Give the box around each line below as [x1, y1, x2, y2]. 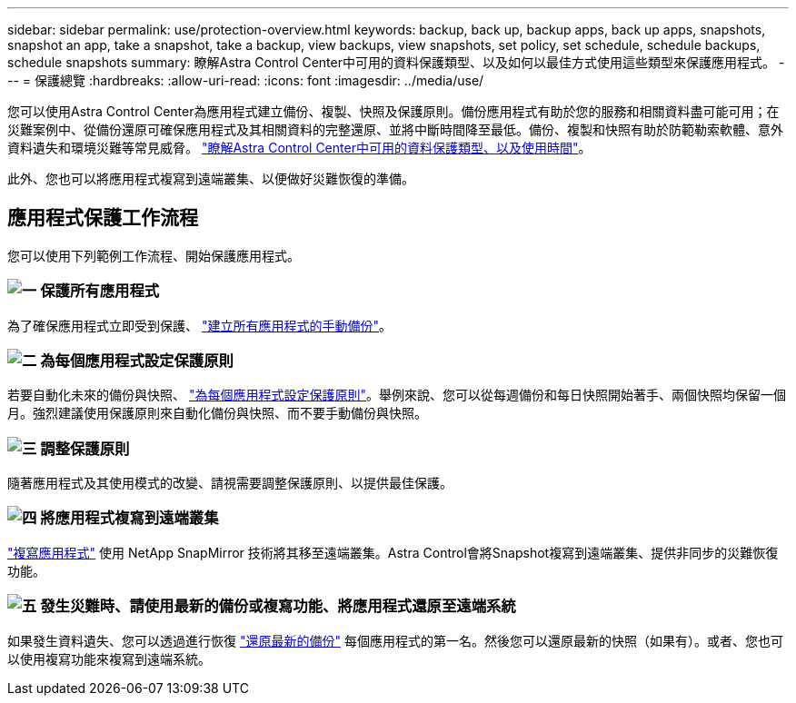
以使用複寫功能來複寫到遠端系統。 [7, 650, 211, 667]
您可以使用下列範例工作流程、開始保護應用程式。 [7, 247, 300, 263]
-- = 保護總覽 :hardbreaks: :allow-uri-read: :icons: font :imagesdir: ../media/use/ [7, 73, 484, 88]
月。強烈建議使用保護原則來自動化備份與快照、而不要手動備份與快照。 [7, 405, 427, 421]
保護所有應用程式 [40, 282, 160, 301]
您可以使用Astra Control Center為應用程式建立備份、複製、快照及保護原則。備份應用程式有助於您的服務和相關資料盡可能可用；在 [7, 104, 780, 119]
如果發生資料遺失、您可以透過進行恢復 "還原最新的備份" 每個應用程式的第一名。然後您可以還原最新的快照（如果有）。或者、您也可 [7, 632, 783, 649]
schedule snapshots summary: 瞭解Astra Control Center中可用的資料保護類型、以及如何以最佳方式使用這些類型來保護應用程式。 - [7, 54, 785, 70]
